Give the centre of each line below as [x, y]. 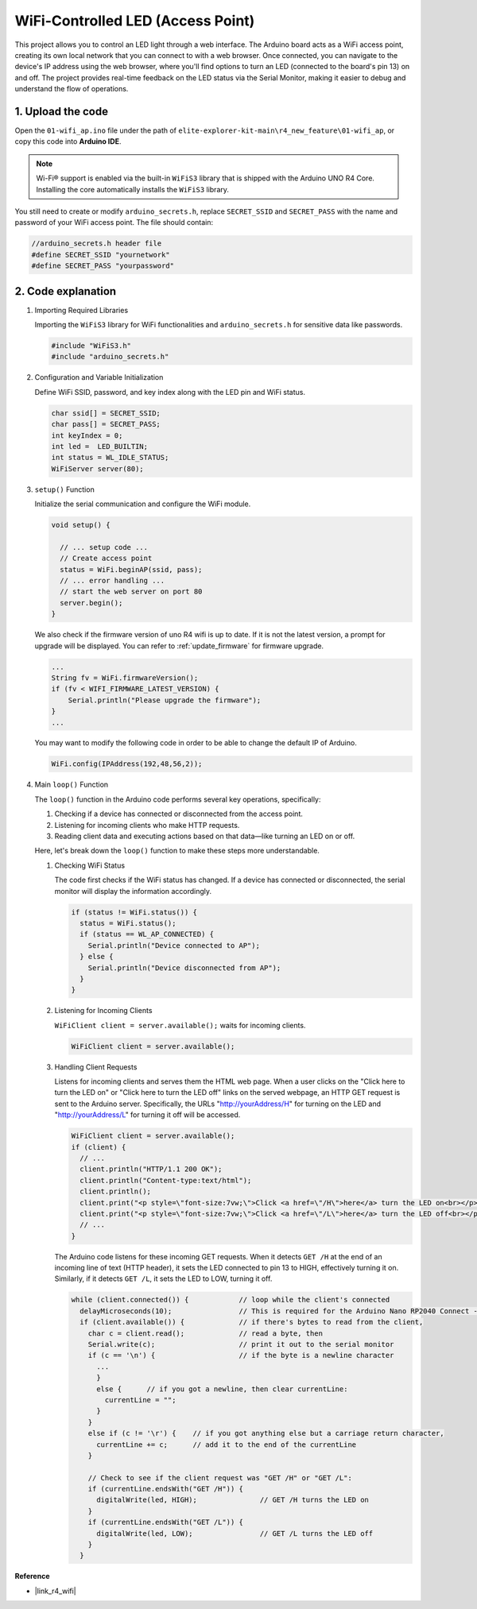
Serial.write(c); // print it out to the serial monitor [241, 1344]
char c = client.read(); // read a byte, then [206, 1333]
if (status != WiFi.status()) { [134, 912]
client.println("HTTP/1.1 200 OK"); [151, 1169]
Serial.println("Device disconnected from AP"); [184, 968]
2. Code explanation [66, 291]
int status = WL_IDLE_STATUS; [110, 458]
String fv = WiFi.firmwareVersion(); [125, 678]
